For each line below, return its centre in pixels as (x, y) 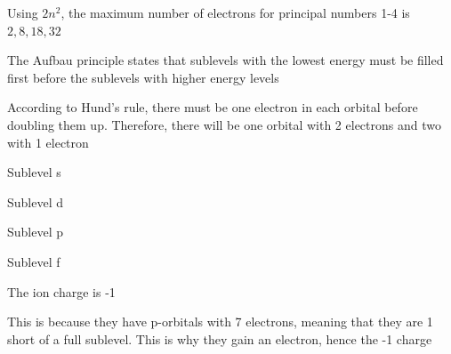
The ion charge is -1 (61, 291)
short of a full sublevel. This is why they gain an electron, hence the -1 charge (220, 338)
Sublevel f (34, 261)
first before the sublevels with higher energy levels (143, 77)
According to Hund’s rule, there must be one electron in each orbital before (213, 107)
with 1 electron (48, 142)
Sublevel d (36, 201)
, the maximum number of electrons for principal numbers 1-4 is (235, 12)
